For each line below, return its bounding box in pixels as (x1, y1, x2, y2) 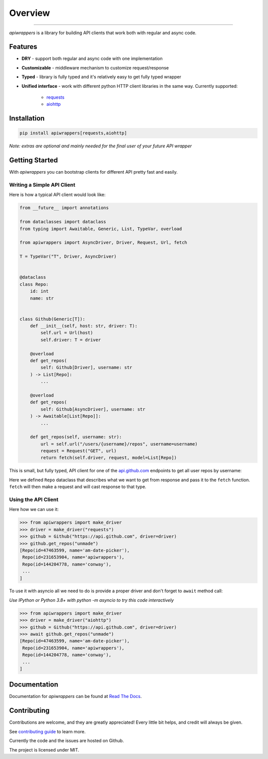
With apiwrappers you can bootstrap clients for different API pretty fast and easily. (9, 169, 178, 175)
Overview (9, 7, 50, 18)
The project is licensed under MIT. (9, 747, 79, 753)
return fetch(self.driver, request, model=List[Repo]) (40, 455, 177, 461)
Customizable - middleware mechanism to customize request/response (21, 64, 169, 70)
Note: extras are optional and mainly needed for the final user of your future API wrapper (9, 143, 192, 149)
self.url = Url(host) (40, 330, 93, 336)
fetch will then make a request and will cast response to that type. (9, 484, 146, 490)
